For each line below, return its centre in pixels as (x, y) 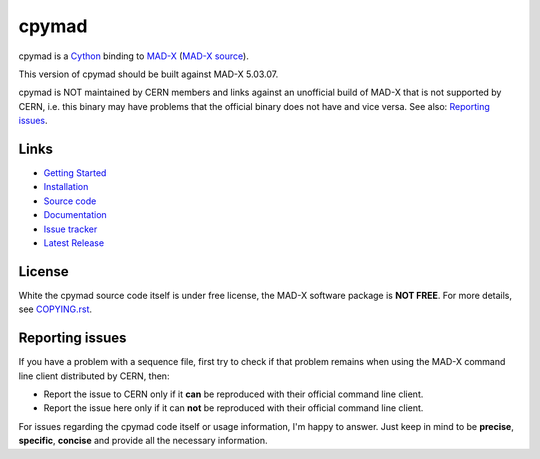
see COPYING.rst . (55, 309)
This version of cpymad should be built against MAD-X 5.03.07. (148, 74)
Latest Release (74, 242)
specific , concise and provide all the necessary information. (143, 441)
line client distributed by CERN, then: (94, 376)
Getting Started (75, 173)
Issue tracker (70, 229)
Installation (66, 187)
